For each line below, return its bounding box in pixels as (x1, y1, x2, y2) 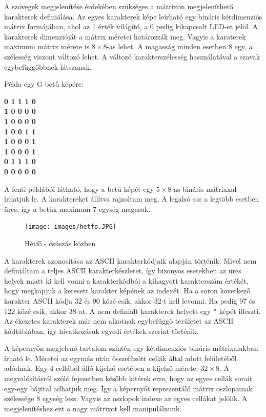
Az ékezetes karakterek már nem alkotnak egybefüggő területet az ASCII (4, 315, 234, 326)
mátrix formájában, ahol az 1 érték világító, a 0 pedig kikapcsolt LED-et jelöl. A (4, 21, 258, 32)
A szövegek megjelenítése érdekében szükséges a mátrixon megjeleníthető (4, 1, 233, 11)
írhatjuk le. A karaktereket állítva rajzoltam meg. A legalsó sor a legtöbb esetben (4, 193, 259, 204)
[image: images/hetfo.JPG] (25, 223, 116, 231)
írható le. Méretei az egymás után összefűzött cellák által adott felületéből (4, 352, 237, 363)
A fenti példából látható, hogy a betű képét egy (4, 183, 154, 194)
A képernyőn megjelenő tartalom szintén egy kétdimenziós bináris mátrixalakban (4, 343, 258, 353)
